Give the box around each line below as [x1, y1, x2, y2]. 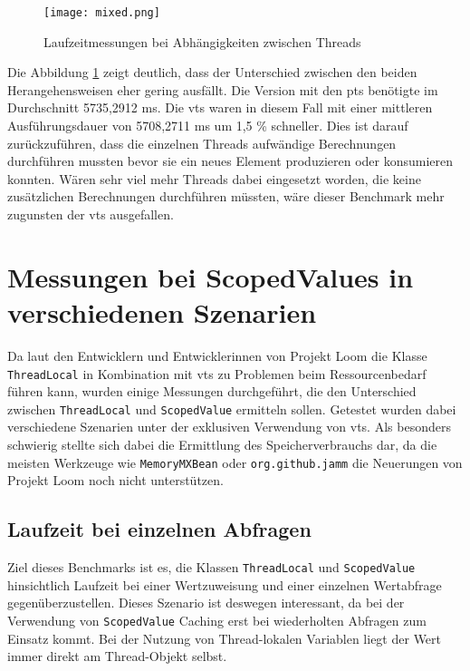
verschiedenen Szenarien [7, 293, 317, 330]
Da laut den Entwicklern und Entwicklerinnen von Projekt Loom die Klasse [7, 345, 427, 365]
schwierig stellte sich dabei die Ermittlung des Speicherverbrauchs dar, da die [7, 435, 437, 453]
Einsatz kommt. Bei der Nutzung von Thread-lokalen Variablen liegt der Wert [7, 628, 442, 647]
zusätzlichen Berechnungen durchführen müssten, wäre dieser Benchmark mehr [7, 187, 445, 206]
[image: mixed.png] [43, 6, 160, 19]
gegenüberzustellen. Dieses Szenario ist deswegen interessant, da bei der [7, 593, 405, 612]
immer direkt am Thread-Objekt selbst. [7, 647, 227, 666]
